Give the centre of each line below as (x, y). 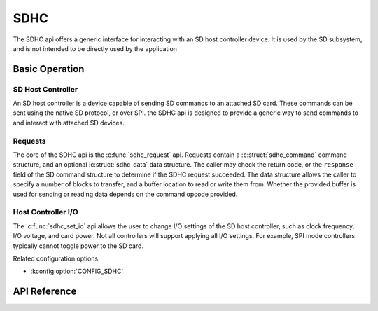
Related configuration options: (57, 258)
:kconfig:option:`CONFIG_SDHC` (77, 271)
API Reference (45, 292)
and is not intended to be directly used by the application (95, 48)
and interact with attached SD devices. (69, 123)
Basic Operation (49, 69)
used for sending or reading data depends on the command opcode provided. (125, 194)
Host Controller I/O (45, 212)
